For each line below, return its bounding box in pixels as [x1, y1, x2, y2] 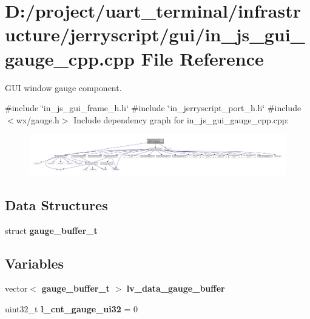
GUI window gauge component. [5, 81, 122, 94]
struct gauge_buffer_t [5, 224, 98, 236]
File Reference [141, 46, 264, 70]
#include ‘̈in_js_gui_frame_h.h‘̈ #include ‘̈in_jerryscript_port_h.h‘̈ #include [5, 101, 302, 114]
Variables [5, 253, 64, 272]
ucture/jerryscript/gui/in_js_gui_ [5, 22, 305, 47]
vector [5, 282, 28, 295]
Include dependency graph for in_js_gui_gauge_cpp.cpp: [73, 113, 289, 126]
